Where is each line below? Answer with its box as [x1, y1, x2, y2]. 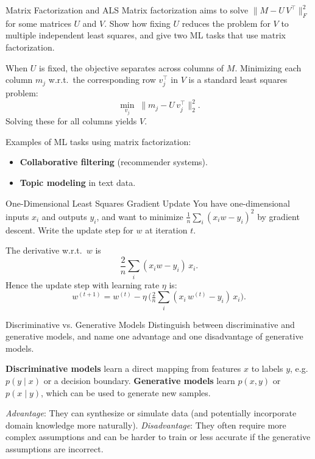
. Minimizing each [235, 61, 302, 74]
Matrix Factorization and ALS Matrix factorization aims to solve [5, 4, 249, 16]
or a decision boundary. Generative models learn [43, 374, 235, 387]
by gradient [257, 210, 300, 222]
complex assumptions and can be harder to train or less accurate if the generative [5, 430, 311, 443]
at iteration [145, 223, 188, 236]
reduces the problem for [182, 16, 271, 29]
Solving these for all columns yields [5, 115, 137, 127]
